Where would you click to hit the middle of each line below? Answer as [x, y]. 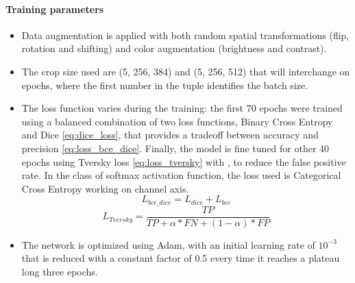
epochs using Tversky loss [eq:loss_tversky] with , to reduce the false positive [184, 161]
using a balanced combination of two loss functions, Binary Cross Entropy [177, 121]
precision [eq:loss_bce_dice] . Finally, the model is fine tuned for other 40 [175, 148]
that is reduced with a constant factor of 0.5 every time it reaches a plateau [181, 258]
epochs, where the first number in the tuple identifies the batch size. [165, 85]
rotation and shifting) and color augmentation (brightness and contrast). [174, 48]
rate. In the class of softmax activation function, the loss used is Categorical [181, 175]
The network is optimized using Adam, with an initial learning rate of [168, 244]
